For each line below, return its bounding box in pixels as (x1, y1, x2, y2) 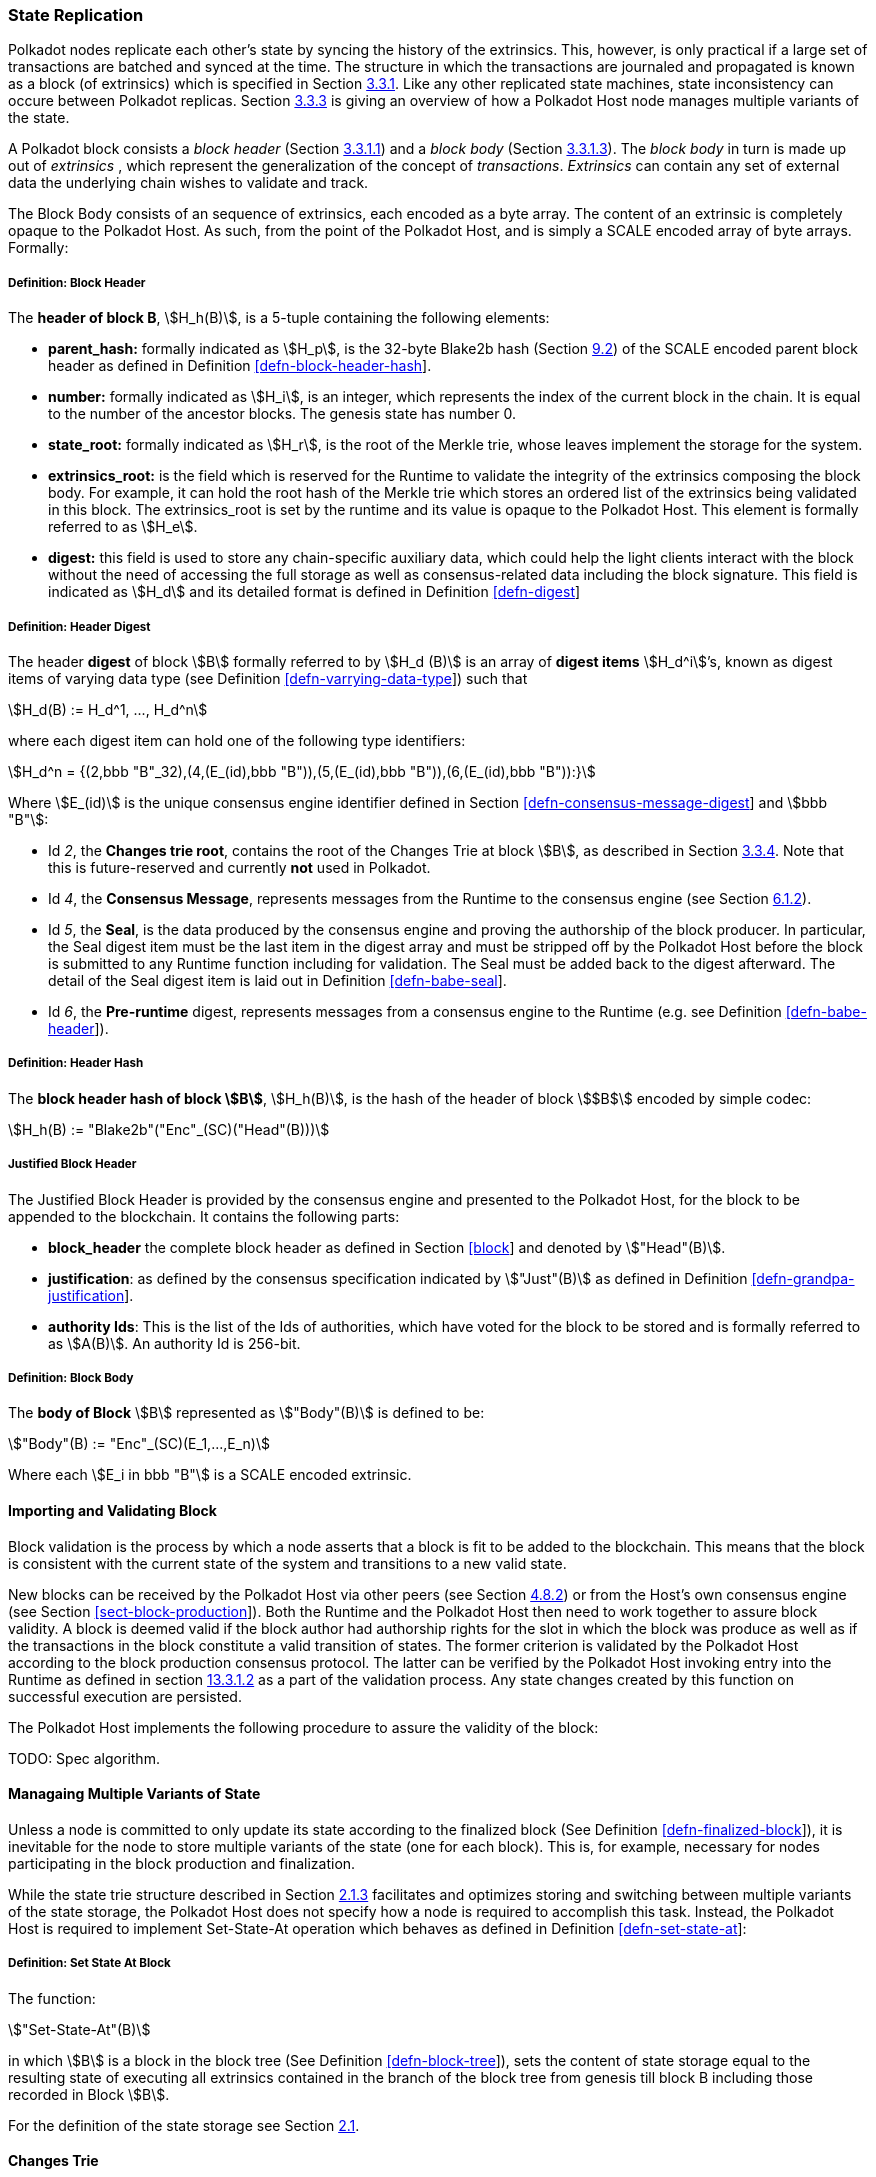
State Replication (8, 5, 144, 25)
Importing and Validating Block (8, 1501, 217, 1519)
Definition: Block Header (8, 275, 146, 290)
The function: (8, 1989, 96, 2007)
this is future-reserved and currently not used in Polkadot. (48, 858, 431, 876)
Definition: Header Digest (8, 619, 151, 634)
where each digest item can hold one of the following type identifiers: (8, 731, 466, 749)
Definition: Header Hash (8, 1056, 144, 1071)
